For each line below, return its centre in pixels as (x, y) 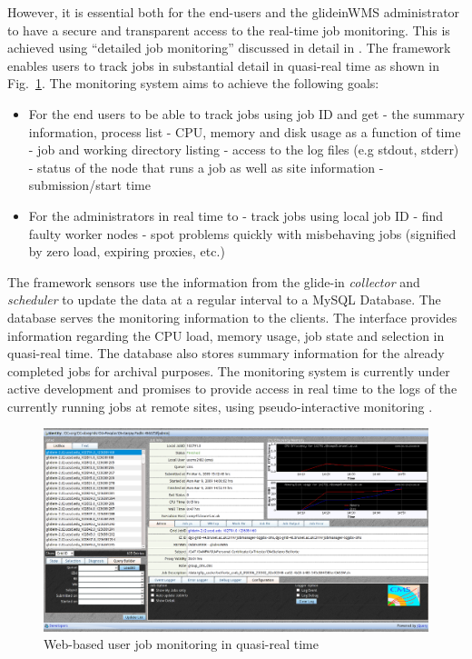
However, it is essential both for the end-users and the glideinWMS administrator (234, 12)
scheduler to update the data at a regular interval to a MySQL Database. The (224, 300)
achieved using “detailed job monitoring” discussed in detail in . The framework (229, 48)
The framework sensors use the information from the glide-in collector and (214, 281)
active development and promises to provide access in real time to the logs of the (232, 389)
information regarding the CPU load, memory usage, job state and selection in (226, 335)
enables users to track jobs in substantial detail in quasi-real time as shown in (224, 65)
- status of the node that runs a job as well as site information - (206, 167)
